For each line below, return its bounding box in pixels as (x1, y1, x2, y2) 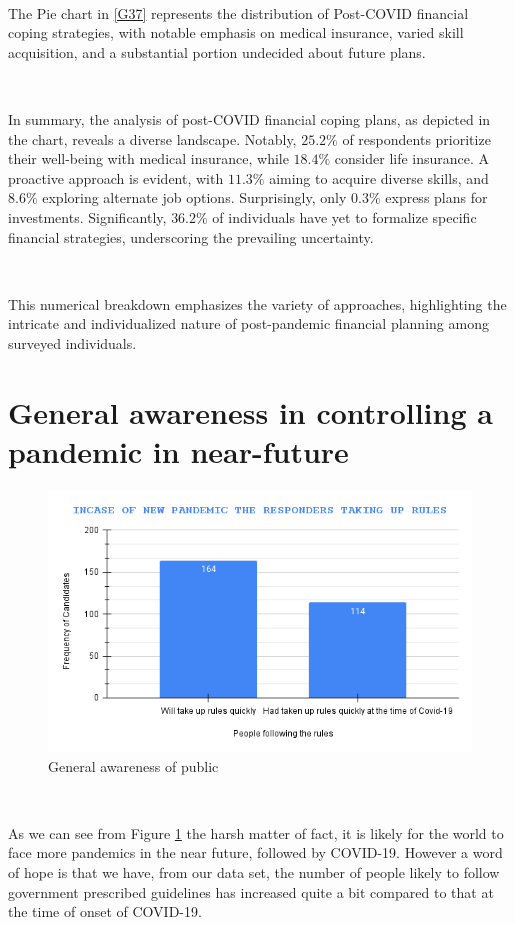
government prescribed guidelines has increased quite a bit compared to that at (8, 881, 494, 902)
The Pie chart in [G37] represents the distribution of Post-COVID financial (8, 2, 469, 23)
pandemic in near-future (8, 430, 349, 471)
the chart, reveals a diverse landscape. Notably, (8, 128, 297, 149)
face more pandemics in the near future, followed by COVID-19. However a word (8, 842, 503, 863)
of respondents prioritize (342, 128, 491, 149)
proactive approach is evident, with (8, 167, 224, 188)
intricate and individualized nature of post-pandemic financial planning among (8, 313, 489, 334)
